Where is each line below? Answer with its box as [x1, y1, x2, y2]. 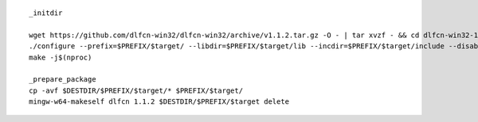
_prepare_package [29, 75, 96, 84]
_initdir [29, 9, 63, 17]
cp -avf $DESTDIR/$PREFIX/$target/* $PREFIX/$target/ [29, 86, 243, 95]
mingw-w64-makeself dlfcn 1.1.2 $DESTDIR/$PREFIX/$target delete [29, 97, 290, 106]
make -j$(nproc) [29, 52, 92, 62]
